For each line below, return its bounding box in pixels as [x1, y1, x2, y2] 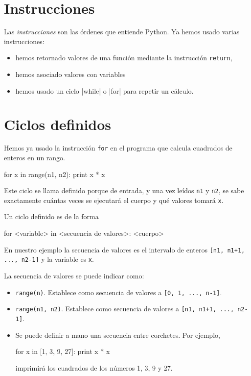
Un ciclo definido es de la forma [4, 211, 99, 222]
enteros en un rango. [4, 152, 65, 162]
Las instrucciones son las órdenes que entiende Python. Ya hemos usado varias [4, 26, 240, 37]
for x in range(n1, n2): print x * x [4, 169, 105, 179]
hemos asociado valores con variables [15, 69, 126, 79]
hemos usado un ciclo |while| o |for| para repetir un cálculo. [15, 85, 194, 96]
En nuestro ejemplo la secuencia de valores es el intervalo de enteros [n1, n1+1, [4, 244, 245, 254]
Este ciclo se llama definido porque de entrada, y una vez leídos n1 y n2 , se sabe [4, 185, 244, 196]
